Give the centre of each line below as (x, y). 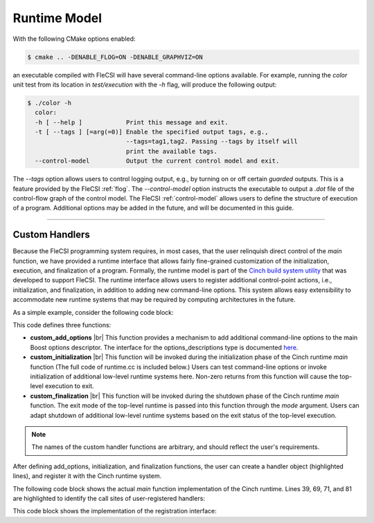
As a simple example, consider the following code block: (93, 312)
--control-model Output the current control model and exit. (157, 161)
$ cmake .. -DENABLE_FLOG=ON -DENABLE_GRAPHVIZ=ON (115, 57)
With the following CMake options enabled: (74, 39)
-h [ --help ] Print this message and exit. (132, 122)
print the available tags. (171, 151)
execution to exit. (70, 386)
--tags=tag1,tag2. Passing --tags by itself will (212, 141)
